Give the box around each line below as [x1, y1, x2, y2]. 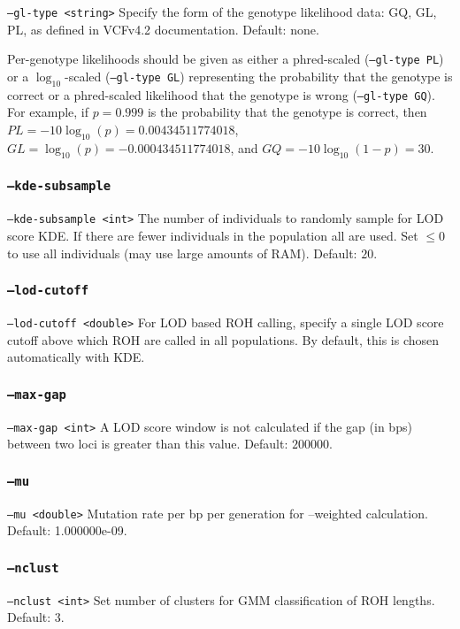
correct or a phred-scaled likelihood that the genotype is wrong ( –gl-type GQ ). [7, 85, 435, 104]
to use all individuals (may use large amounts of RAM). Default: [7, 243, 357, 262]
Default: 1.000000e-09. [7, 521, 127, 540]
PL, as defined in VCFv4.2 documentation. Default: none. [7, 19, 319, 38]
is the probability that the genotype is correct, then [147, 103, 427, 121]
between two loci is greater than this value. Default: [7, 434, 288, 453]
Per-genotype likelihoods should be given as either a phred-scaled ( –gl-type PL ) [7, 50, 444, 68]
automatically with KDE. [7, 348, 145, 366]
